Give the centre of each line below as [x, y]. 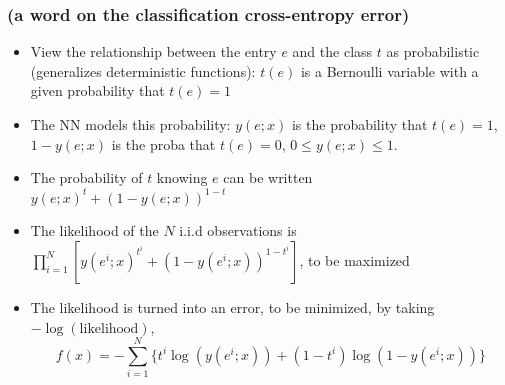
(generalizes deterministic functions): [143, 70]
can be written [268, 177]
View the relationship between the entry [153, 51]
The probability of [86, 177]
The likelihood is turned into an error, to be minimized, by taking [232, 306]
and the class [332, 51]
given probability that [97, 90]
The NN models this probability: [130, 124]
